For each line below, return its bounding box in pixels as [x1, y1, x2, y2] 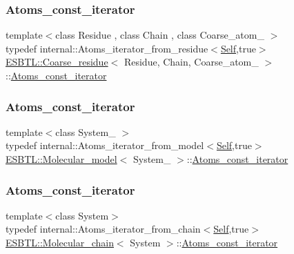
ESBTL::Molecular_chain [6, 235, 114, 249]
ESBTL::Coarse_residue [6, 55, 108, 69]
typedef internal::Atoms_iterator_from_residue [6, 41, 208, 55]
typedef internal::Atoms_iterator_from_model [6, 138, 204, 153]
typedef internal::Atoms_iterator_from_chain [6, 222, 201, 236]
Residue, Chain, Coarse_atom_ [124, 55, 259, 69]
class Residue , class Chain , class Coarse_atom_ [55, 28, 264, 42]
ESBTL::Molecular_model [6, 152, 117, 166]
